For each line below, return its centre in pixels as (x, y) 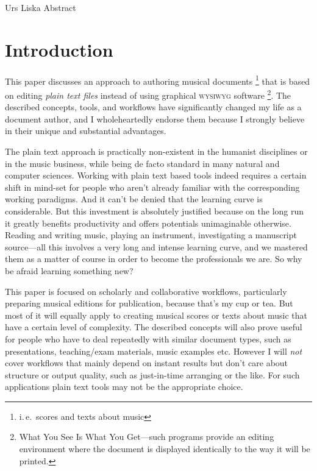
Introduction (59, 49)
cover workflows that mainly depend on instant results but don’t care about (147, 363)
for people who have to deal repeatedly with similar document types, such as (148, 338)
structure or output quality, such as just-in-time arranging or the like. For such (152, 374)
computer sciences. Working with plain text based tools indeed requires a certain (156, 175)
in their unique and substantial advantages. (86, 131)
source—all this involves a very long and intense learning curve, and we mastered (156, 246)
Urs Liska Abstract (41, 7)
